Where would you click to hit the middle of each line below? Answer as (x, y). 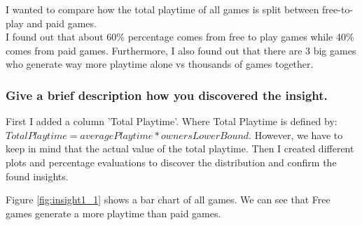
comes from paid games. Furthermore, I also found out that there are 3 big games (181, 50)
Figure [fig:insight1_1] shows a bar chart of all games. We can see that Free (168, 199)
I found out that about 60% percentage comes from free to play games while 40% (180, 37)
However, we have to (299, 135)
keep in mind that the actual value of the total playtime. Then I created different (180, 148)
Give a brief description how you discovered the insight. (167, 95)
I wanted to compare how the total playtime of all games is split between (162, 9)
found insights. (37, 176)
